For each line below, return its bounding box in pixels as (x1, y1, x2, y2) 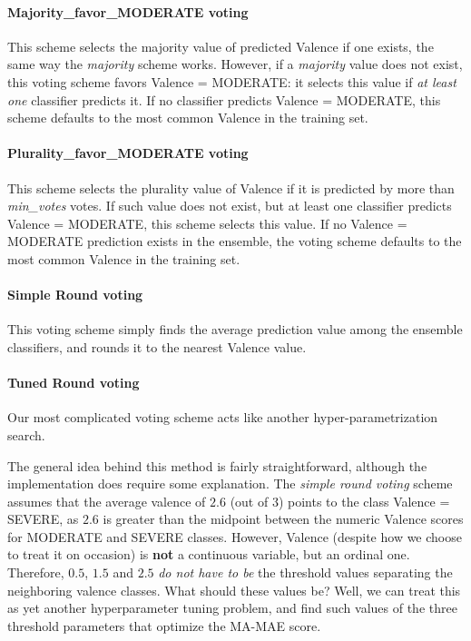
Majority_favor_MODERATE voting (7, 2, 249, 21)
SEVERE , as (7, 509, 79, 528)
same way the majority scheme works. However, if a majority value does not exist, (7, 54, 463, 74)
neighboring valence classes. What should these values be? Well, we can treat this (7, 580, 461, 599)
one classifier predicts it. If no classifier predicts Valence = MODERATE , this (7, 90, 441, 109)
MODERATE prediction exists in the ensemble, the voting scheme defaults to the (7, 232, 462, 251)
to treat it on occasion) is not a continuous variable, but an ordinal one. (7, 545, 410, 564)
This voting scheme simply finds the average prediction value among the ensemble (7, 320, 463, 339)
